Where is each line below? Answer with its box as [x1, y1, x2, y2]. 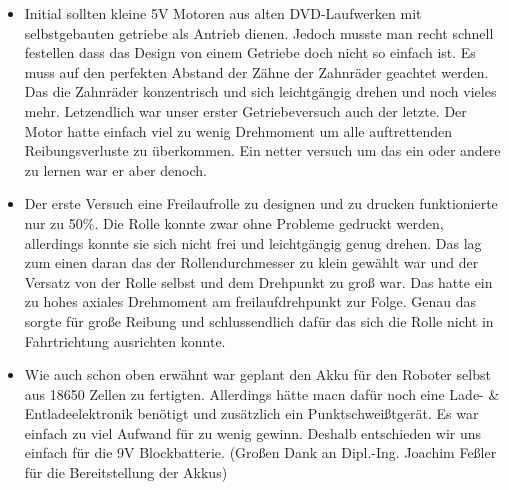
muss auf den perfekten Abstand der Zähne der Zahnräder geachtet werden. [24, 61, 489, 82]
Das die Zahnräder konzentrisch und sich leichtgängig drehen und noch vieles [24, 81, 497, 102]
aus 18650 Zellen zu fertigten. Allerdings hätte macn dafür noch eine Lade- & [24, 383, 500, 404]
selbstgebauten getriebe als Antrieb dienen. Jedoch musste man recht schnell [24, 22, 494, 43]
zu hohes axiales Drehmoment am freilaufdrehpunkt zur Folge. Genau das [24, 291, 477, 312]
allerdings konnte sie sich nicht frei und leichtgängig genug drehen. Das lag [24, 232, 482, 253]
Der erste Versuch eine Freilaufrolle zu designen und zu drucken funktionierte [24, 193, 498, 214]
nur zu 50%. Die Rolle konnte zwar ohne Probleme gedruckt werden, [24, 212, 444, 233]
